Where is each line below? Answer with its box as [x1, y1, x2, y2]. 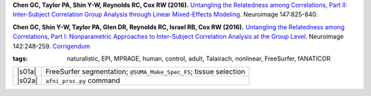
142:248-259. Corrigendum [12, 42, 91, 50]
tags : [12, 54, 28, 63]
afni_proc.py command [45, 76, 120, 85]
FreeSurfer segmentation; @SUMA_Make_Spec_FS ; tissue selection [45, 67, 245, 76]
